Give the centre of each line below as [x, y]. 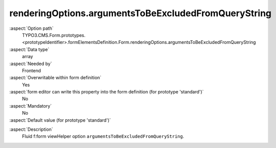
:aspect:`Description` [31, 129]
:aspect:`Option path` [31, 28]
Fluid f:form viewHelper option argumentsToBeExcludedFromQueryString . [103, 136]
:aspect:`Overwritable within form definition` [55, 78]
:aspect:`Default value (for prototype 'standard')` [60, 120]
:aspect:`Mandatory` [31, 106]
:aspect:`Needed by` [31, 64]
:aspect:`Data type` [29, 49]
